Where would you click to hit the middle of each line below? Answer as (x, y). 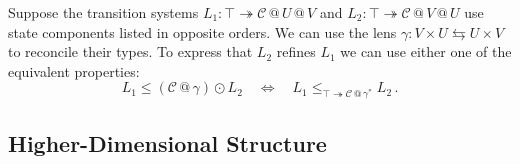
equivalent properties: (74, 70)
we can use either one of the (426, 51)
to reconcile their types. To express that (130, 51)
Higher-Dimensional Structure (167, 142)
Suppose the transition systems (103, 12)
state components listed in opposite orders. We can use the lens (202, 31)
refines (296, 51)
